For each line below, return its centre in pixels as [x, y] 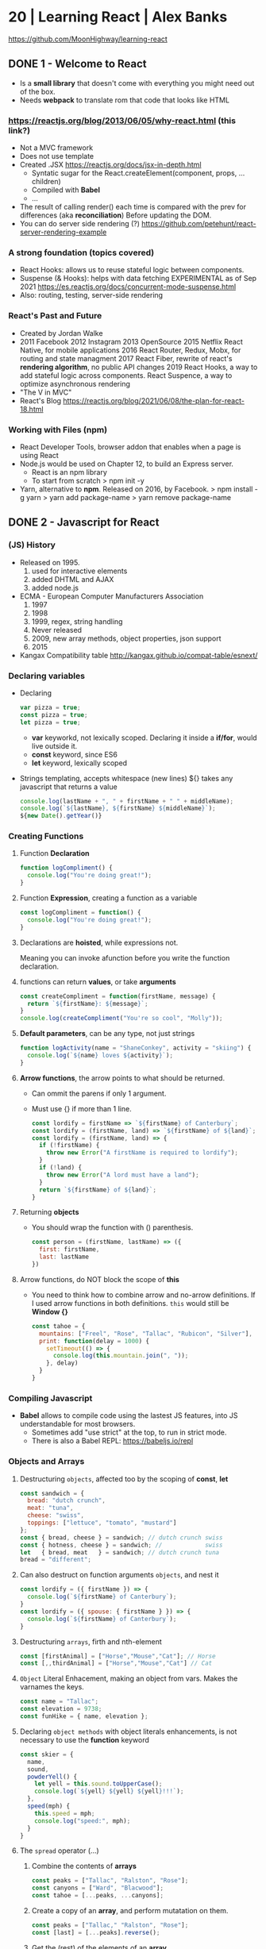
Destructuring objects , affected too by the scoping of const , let [124, 1479]
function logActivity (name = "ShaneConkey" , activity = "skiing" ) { [135, 1048]
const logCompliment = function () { [80, 913]
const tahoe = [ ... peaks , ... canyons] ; [98, 1896]
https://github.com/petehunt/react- [199, 224]
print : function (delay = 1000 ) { [94, 1341]
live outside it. [54, 745]
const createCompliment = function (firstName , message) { [118, 996]
